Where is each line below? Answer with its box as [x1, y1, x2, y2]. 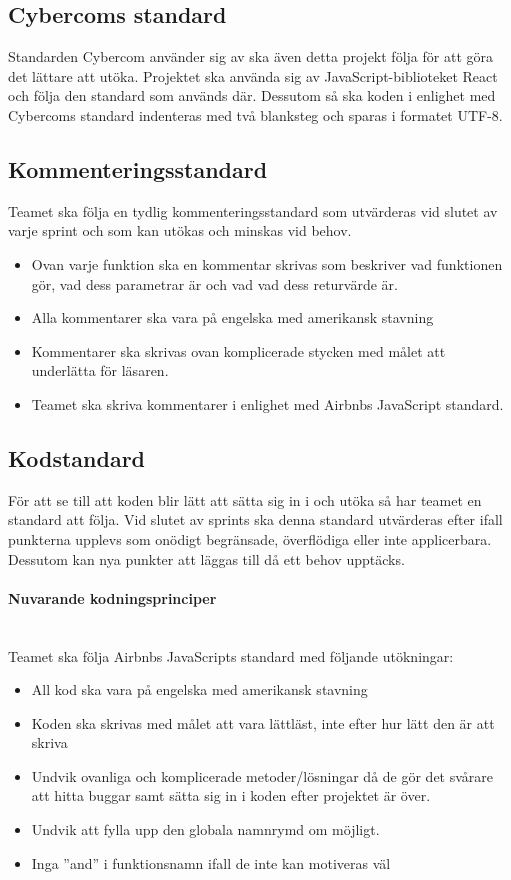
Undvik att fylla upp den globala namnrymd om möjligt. [31, 819, 380, 840]
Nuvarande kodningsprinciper [8, 587, 217, 608]
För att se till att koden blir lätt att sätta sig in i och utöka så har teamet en [8, 489, 482, 510]
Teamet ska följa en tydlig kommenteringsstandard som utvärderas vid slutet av [8, 200, 498, 221]
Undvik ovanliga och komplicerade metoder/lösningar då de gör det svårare [31, 765, 494, 786]
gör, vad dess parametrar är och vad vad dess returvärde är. [31, 273, 398, 294]
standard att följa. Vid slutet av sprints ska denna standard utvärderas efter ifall [8, 509, 503, 530]
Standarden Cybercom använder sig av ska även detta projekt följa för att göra [8, 46, 493, 67]
